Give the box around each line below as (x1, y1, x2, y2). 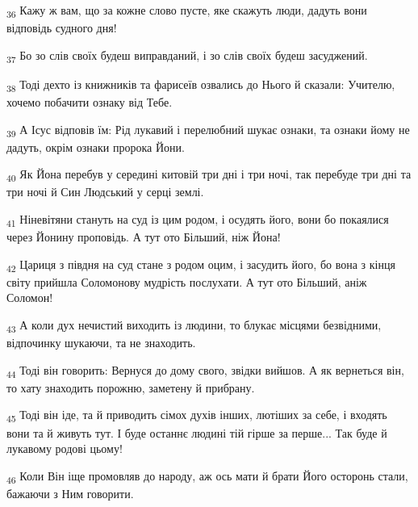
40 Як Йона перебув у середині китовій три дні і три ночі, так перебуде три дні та (6, 166, 412, 185)
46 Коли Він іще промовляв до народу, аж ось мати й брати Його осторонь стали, (6, 467, 408, 486)
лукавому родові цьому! (6, 440, 123, 457)
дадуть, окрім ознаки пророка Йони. (6, 138, 185, 155)
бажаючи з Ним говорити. (6, 484, 134, 501)
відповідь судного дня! (6, 19, 117, 36)
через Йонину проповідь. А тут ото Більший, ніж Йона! (6, 228, 281, 245)
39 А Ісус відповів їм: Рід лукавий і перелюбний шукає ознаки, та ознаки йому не (6, 120, 410, 140)
